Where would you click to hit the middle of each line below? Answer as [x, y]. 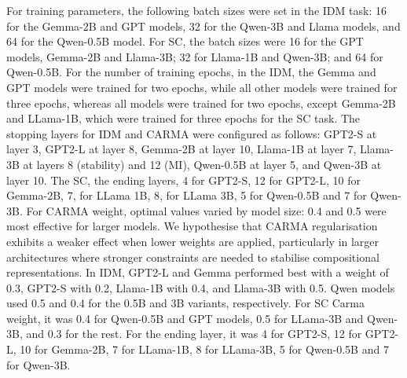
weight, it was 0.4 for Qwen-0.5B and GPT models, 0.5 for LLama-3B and [185, 318]
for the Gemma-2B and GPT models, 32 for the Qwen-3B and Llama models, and [203, 26]
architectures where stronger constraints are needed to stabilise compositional [193, 257]
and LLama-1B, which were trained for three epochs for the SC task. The [183, 118]
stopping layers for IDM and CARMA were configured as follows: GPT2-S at [192, 133]
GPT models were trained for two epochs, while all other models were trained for [202, 87]
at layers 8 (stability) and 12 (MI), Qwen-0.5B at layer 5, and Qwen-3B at [202, 164]
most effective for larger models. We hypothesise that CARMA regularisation [192, 226]
